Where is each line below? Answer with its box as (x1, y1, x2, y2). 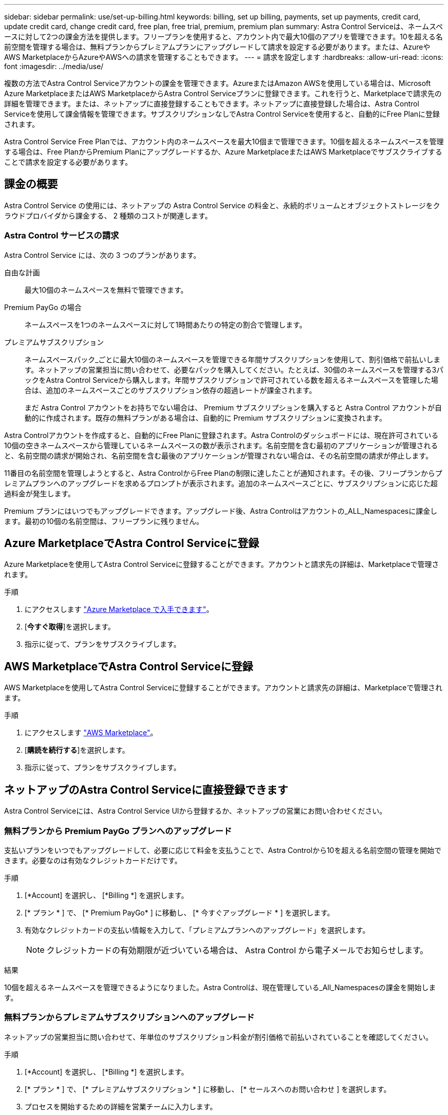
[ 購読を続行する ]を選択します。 (25, 746, 129, 755)
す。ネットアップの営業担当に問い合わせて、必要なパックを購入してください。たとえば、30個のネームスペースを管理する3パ (25, 365, 444, 374)
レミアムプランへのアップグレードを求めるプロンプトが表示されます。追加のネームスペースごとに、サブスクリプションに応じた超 (4, 478, 438, 488)
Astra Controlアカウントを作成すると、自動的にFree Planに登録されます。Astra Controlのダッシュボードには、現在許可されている (4, 430, 439, 440)
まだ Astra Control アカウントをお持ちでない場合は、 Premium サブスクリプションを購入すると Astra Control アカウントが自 (25, 403, 442, 412)
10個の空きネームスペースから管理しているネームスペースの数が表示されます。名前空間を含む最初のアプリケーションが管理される (4, 441, 438, 450)
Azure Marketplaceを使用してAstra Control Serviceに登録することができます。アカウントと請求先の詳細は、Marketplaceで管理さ (4, 560, 439, 569)
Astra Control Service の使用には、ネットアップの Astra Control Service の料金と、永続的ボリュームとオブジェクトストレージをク (4, 201, 440, 210)
